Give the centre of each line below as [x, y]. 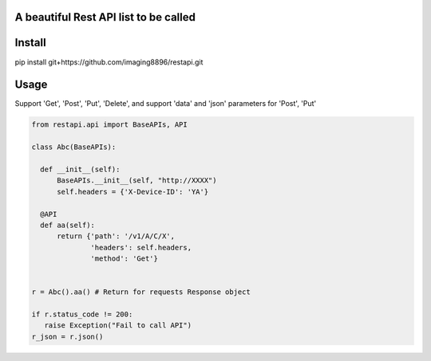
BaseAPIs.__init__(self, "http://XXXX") [137, 180]
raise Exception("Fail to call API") [118, 326]
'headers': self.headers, [141, 247]
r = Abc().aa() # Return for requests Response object [141, 292]
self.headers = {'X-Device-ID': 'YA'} [133, 192]
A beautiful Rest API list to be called [105, 17]
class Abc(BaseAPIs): [74, 147]
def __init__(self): [80, 169]
